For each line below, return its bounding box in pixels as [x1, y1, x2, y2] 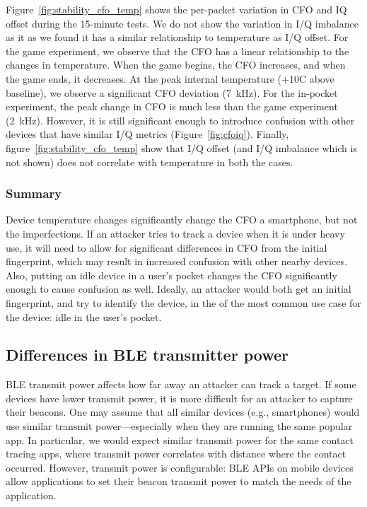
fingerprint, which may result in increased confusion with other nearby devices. [6, 254, 347, 269]
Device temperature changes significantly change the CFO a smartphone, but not [6, 212, 358, 227]
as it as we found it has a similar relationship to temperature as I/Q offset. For [6, 30, 349, 45]
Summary [6, 185, 62, 202]
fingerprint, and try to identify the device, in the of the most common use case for [6, 295, 361, 310]
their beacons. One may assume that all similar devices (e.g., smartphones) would [6, 404, 360, 419]
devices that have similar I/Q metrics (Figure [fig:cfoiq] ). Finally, [6, 127, 289, 141]
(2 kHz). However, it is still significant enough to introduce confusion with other [6, 112, 355, 127]
